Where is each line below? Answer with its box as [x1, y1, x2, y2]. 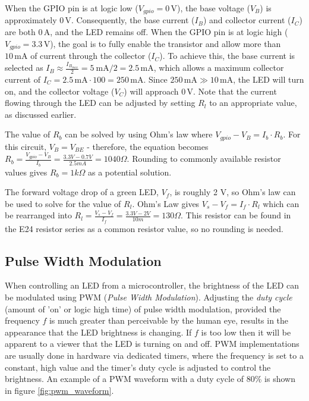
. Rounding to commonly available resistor [127, 152, 281, 165]
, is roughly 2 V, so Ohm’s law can [169, 186, 296, 198]
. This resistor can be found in [180, 209, 291, 221]
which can [263, 197, 299, 209]
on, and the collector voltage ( [5, 84, 115, 97]
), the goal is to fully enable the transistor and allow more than [50, 37, 281, 49]
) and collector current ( [203, 14, 291, 26]
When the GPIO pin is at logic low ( [5, 2, 138, 14]
